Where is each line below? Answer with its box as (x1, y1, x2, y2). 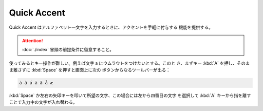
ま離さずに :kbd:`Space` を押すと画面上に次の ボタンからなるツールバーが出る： (9, 67, 170, 73)
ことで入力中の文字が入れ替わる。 (9, 99, 77, 105)
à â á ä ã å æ (19, 80, 53, 86)
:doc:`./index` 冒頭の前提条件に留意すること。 (22, 47, 114, 53)
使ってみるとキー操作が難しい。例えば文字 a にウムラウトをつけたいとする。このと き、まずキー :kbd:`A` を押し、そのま (9, 60, 250, 66)
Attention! (22, 37, 43, 43)
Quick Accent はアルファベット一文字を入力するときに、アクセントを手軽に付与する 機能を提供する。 (9, 24, 213, 30)
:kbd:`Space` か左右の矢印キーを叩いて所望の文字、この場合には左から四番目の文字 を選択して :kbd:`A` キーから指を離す (9, 92, 251, 98)
